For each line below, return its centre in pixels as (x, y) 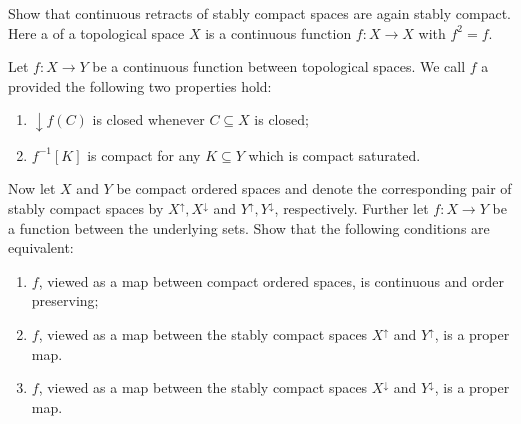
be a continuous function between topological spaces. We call (279, 66)
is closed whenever (148, 119)
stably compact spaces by (86, 208)
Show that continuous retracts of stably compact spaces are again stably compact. (259, 13)
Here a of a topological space (96, 32)
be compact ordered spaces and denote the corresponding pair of (314, 188)
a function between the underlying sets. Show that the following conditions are (249, 227)
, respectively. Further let (351, 208)
